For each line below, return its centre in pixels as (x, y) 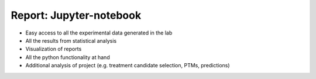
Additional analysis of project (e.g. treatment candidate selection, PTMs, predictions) (128, 66)
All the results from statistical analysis (71, 40)
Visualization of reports (54, 49)
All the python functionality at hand (68, 57)
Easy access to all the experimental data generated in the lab (99, 33)
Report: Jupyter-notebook (76, 15)
